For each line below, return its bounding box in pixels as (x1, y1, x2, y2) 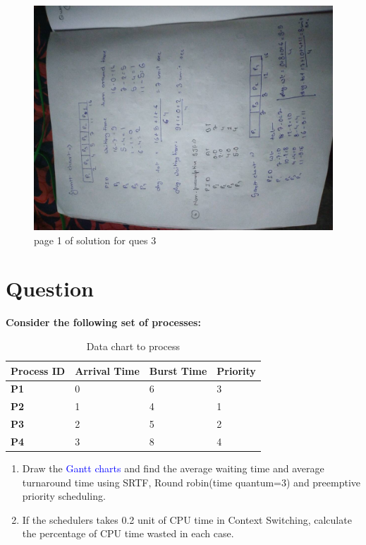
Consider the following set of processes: (6, 315, 201, 330)
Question (6, 274, 94, 303)
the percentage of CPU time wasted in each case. (22, 526, 234, 541)
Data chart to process (86, 338, 181, 353)
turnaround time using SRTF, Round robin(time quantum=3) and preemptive (22, 474, 361, 489)
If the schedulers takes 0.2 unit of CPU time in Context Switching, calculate (22, 512, 352, 527)
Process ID (11, 363, 66, 378)
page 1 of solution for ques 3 (34, 232, 157, 247)
